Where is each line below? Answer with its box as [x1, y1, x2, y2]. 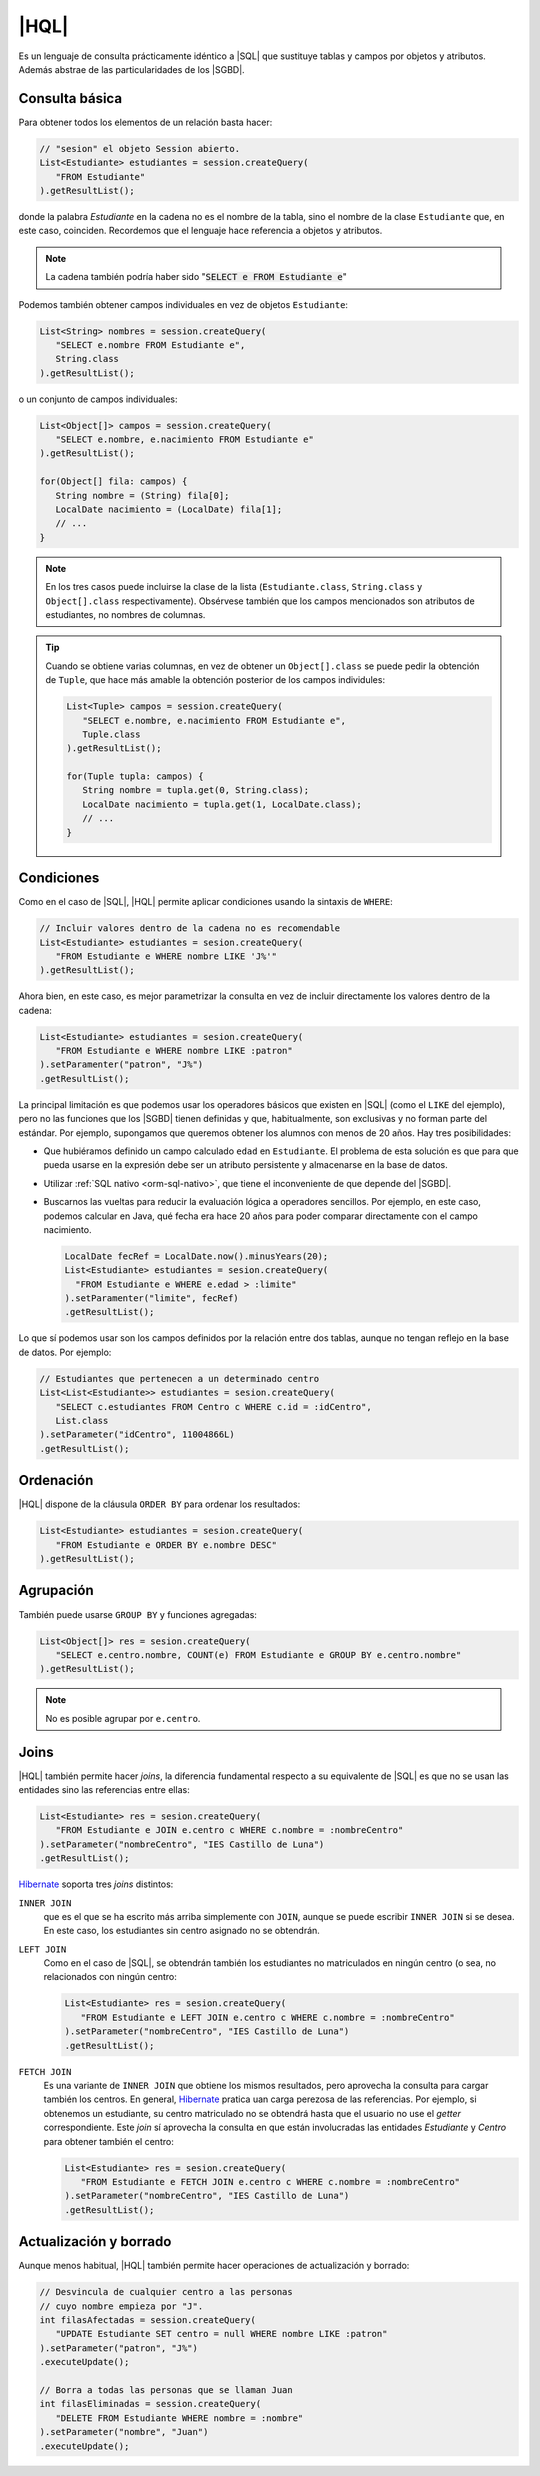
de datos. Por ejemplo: [18, 1346, 112, 1358]
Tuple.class [81, 728, 141, 740]
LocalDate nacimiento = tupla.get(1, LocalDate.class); [81, 798, 362, 810]
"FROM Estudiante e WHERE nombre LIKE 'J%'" [55, 950, 277, 962]
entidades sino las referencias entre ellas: [18, 1783, 190, 1795]
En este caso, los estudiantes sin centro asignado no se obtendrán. [43, 1925, 320, 1937]
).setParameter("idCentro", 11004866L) [39, 1429, 235, 1440]
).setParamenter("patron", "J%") [39, 1059, 204, 1070]
